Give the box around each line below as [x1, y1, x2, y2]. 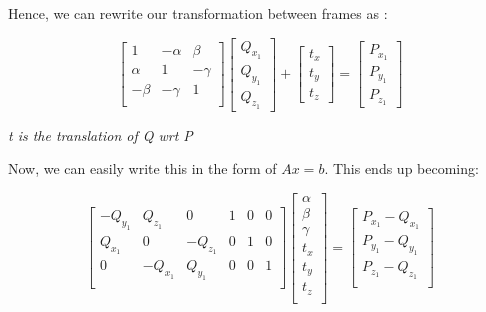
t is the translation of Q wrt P [8, 124, 193, 145]
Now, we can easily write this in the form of [8, 158, 277, 179]
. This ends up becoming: [324, 158, 479, 179]
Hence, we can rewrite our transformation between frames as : [8, 3, 388, 23]
